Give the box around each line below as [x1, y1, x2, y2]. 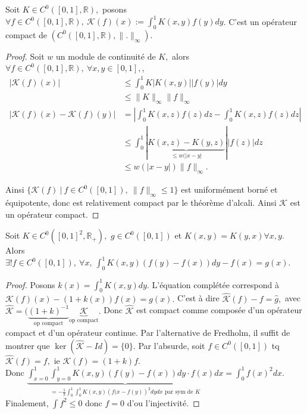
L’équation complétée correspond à [152, 278, 279, 291]
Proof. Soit [5, 50, 45, 62]
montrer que [5, 339, 50, 351]
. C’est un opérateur [223, 15, 297, 27]
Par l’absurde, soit [138, 339, 205, 351]
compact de [5, 28, 47, 41]
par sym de [164, 389, 193, 396]
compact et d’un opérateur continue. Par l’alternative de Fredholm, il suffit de [5, 326, 290, 338]
